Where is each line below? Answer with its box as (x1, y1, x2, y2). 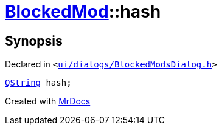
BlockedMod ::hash (5, 1, 161, 22)
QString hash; (5, 78, 72, 88)
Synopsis (5, 33, 63, 49)
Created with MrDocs (5, 96, 91, 107)
